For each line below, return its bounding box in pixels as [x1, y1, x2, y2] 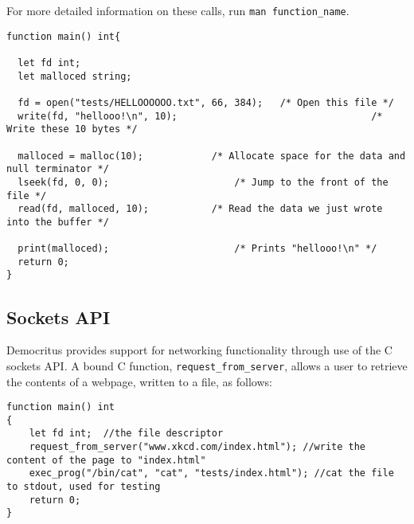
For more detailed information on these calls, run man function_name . [6, 2, 350, 18]
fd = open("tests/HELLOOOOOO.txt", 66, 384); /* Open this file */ [18, 96, 394, 108]
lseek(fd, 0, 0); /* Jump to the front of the [18, 176, 389, 188]
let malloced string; [18, 70, 132, 82]
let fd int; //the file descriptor [29, 428, 224, 440]
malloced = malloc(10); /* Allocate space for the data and [18, 150, 406, 162]
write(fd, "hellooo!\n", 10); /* [18, 110, 383, 122]
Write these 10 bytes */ [6, 123, 138, 135]
